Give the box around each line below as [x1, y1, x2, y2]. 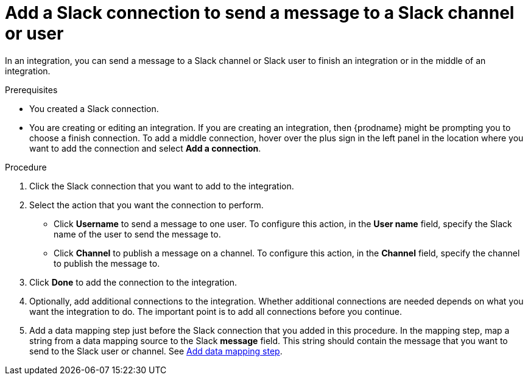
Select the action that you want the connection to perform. [29, 199, 264, 210]
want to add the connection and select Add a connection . [29, 142, 261, 153]
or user [5, 23, 64, 44]
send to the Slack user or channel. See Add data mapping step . [29, 345, 283, 356]
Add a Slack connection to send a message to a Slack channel [5, 2, 515, 23]
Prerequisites [5, 84, 58, 95]
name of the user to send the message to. [54, 228, 221, 239]
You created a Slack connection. [29, 103, 159, 114]
